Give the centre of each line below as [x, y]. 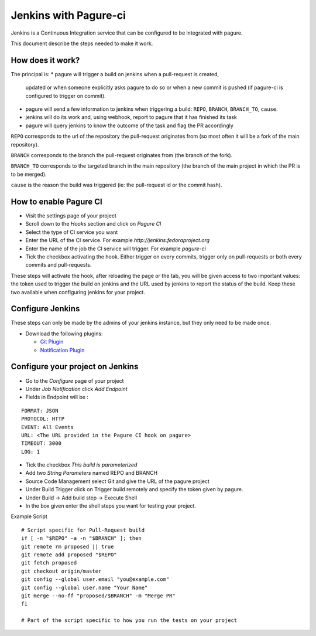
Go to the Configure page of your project [75, 380]
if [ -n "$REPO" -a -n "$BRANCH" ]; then [81, 538]
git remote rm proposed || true [68, 546]
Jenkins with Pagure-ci [68, 15]
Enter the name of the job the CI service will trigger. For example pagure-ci [116, 249]
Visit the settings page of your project [71, 216]
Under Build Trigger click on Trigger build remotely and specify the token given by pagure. [134, 489]
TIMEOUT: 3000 [41, 443]
